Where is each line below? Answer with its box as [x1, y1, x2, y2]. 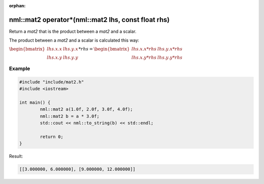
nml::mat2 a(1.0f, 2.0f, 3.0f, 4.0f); [40, 107, 133, 112]
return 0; [40, 134, 64, 139]
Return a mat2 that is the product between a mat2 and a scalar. [9, 28, 137, 34]
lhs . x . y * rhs [131, 54, 157, 60]
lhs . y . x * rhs [157, 46, 183, 51]
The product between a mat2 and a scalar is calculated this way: [9, 37, 139, 44]
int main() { [19, 100, 51, 105]
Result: [9, 153, 23, 159]
